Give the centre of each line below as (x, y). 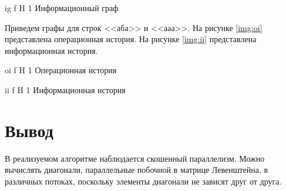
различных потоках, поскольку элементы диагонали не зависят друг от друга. (143, 181)
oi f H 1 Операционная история (61, 70)
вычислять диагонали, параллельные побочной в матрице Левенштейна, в (137, 170)
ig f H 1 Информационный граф (62, 8)
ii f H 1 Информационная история (65, 89)
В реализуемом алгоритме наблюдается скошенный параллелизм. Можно (135, 158)
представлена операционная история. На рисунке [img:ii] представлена (131, 39)
